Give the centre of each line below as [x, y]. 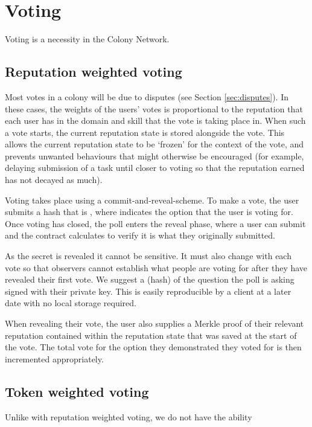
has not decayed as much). [54, 180]
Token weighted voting [77, 391]
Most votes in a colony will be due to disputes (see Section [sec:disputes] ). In [147, 96]
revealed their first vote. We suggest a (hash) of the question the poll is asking [150, 279]
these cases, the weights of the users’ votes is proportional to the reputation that [154, 108]
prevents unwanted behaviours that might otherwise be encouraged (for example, [154, 156]
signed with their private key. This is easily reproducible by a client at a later [148, 291]
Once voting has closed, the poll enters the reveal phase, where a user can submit [155, 223]
